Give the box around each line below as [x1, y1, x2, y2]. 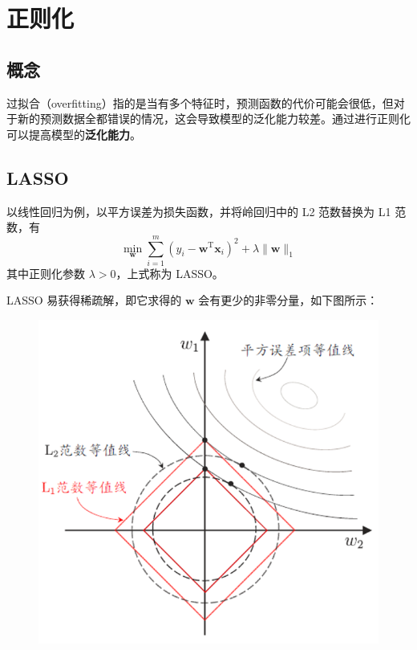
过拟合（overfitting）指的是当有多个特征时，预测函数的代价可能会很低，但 [6, 94, 394, 111]
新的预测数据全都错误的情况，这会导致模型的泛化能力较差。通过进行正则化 [17, 110, 411, 127]
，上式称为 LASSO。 [115, 264, 224, 281]
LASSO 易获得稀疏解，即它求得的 [6, 292, 182, 309]
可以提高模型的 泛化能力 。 [6, 125, 141, 142]
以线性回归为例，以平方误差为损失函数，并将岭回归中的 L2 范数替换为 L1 [6, 202, 391, 219]
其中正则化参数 [6, 264, 85, 281]
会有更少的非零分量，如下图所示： [198, 292, 379, 309]
